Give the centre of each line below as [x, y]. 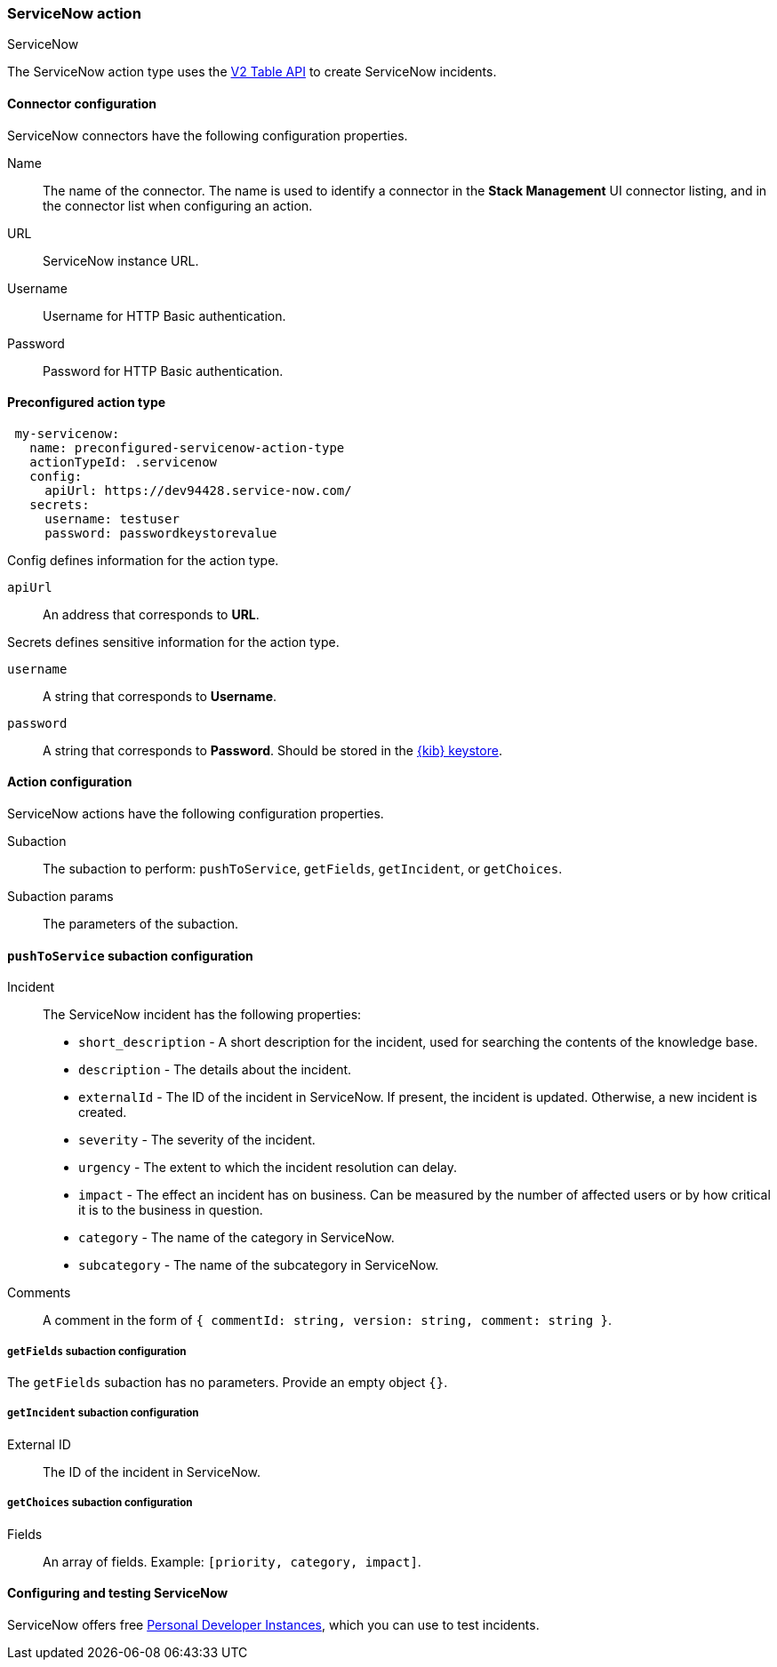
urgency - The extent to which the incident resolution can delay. [268, 1168]
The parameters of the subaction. [141, 924]
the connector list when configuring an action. [178, 205]
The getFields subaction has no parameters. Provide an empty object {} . [228, 1383]
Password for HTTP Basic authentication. [163, 371]
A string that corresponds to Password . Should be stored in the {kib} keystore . [272, 750]
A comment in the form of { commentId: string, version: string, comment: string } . [328, 1320]
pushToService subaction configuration [130, 955]
